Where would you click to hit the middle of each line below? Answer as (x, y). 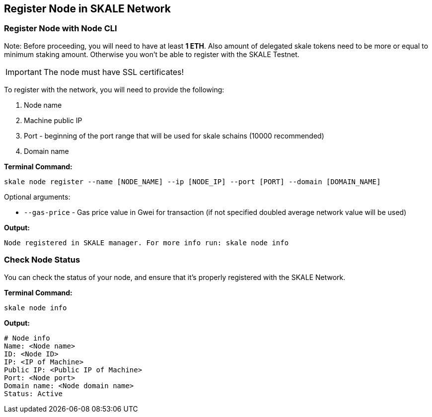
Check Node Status (42, 260)
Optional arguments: (37, 197)
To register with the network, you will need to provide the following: (114, 89)
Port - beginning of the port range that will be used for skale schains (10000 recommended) (174, 136)
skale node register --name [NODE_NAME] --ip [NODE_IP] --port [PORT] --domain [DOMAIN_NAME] (192, 181)
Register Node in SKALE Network (87, 9)
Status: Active (34, 393)
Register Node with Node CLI (61, 29)
